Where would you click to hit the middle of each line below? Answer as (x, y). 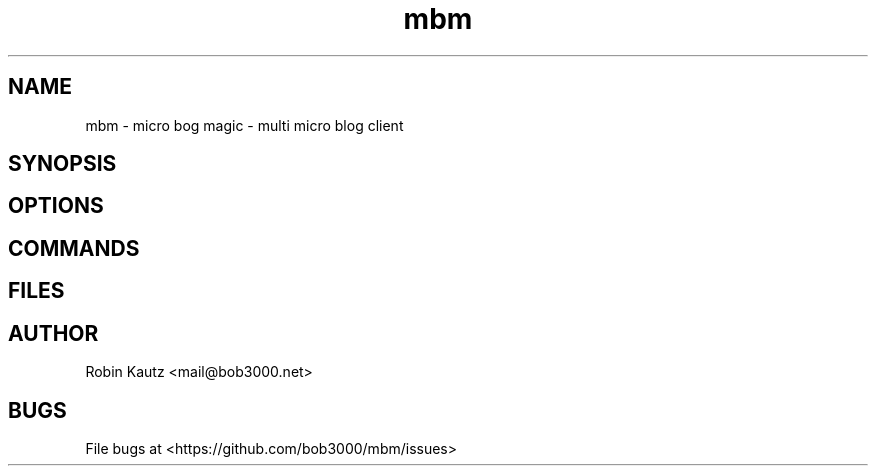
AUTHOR (53, 333)
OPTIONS (56, 206)
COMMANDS (74, 248)
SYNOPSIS (62, 164)
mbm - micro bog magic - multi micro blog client (244, 125)
